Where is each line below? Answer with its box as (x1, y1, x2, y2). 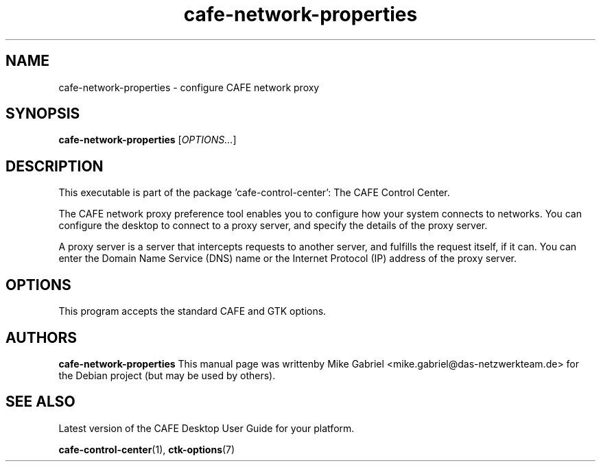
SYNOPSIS (5, 105, 80, 123)
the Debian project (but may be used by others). (58, 369, 276, 381)
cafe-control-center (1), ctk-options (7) (58, 443, 235, 455)
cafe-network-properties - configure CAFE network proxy (58, 81, 320, 93)
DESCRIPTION (5, 157, 104, 175)
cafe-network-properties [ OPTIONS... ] (58, 134, 237, 146)
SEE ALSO (5, 393, 75, 411)
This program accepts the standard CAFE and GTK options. (58, 305, 327, 318)
